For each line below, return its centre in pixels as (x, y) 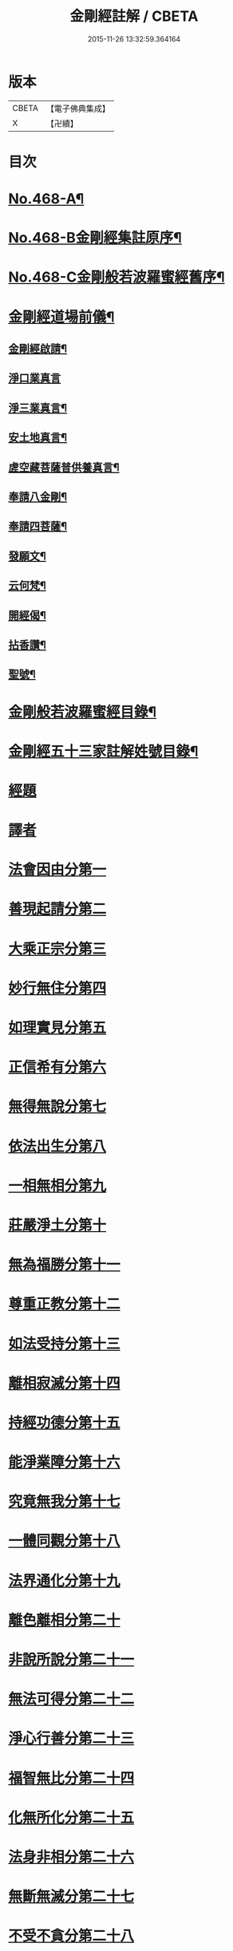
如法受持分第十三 (65, 1343)
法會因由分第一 (57, 870)
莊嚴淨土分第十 (57, 1225)
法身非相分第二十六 (71, 1857)
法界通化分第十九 (65, 1580)
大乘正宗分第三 (57, 948)
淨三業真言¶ (38, 408)
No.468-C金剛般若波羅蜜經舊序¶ (116, 277)
